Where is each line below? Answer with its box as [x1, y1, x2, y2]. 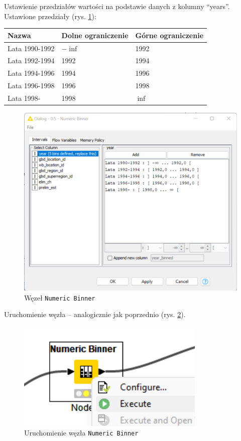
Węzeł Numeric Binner [24, 292, 95, 303]
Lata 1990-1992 [8, 43, 55, 53]
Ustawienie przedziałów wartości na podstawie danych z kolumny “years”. [4, 1, 230, 11]
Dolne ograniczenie [61, 30, 129, 40]
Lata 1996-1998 [8, 80, 55, 91]
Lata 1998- [8, 92, 41, 103]
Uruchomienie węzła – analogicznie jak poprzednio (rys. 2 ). [4, 309, 186, 320]
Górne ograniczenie [135, 30, 204, 40]
